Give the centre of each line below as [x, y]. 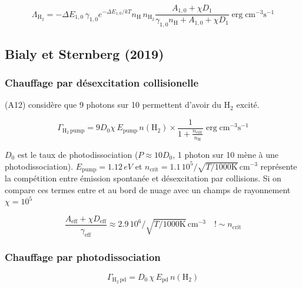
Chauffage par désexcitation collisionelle [102, 82]
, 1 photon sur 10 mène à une [225, 154]
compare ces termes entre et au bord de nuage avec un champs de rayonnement [148, 189]
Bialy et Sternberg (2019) [84, 53]
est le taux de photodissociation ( [78, 154]
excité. [248, 105]
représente [279, 166]
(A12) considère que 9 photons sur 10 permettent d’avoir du [113, 105]
